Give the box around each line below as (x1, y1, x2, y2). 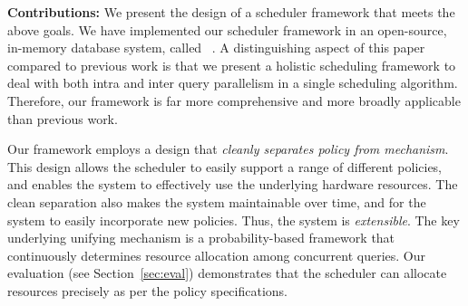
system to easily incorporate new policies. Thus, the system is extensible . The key (7, 210, 460, 229)
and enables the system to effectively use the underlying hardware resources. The (7, 175, 458, 194)
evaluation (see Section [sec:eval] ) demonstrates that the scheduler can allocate (7, 263, 447, 282)
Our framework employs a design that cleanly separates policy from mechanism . (7, 139, 449, 158)
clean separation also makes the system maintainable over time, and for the (7, 192, 426, 211)
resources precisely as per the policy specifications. (7, 281, 288, 300)
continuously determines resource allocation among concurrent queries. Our (7, 245, 426, 264)
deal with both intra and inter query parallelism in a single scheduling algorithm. (7, 73, 458, 92)
